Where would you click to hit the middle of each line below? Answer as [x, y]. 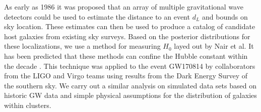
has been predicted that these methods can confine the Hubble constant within [126, 55]
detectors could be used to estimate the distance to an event [97, 16]
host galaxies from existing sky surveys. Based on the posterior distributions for [127, 36]
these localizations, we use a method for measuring [82, 46]
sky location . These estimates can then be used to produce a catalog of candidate [130, 26]
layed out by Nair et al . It [214, 46]
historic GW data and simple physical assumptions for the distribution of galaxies [130, 95]
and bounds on [225, 16]
